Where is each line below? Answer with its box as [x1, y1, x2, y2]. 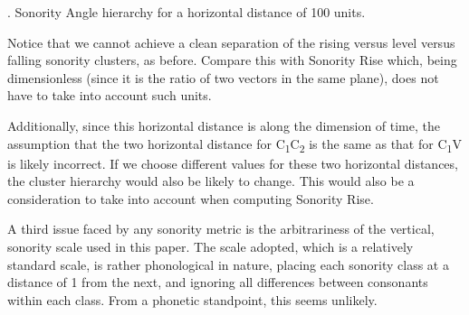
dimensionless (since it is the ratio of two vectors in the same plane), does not [7, 68, 439, 87]
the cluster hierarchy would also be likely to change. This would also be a [7, 171, 415, 190]
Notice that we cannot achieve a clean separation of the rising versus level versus [7, 32, 455, 51]
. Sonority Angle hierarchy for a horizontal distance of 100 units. [7, 3, 366, 21]
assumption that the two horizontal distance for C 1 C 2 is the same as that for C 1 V [7, 134, 462, 155]
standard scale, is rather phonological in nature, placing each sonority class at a [7, 255, 449, 273]
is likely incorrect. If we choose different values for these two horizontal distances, [7, 153, 458, 172]
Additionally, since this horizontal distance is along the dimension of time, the [7, 116, 441, 134]
